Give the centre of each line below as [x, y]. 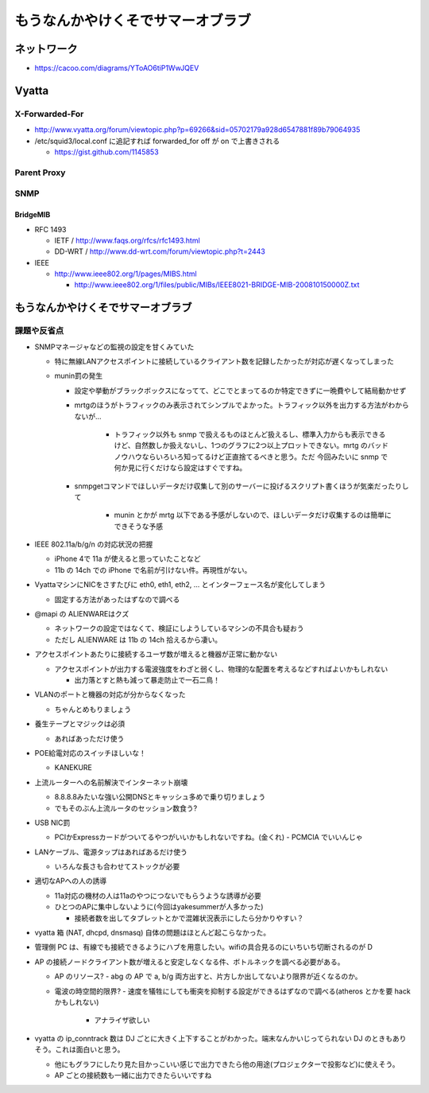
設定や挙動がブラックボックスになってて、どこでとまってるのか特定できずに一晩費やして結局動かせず [240, 391]
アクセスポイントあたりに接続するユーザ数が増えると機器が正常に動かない [156, 654]
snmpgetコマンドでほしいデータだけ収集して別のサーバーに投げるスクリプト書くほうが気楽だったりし [242, 486]
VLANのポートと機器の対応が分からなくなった [110, 694]
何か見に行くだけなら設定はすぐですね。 [180, 468]
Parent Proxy [40, 173]
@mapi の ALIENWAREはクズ [82, 614]
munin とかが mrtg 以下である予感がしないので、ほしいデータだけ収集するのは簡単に [253, 515]
